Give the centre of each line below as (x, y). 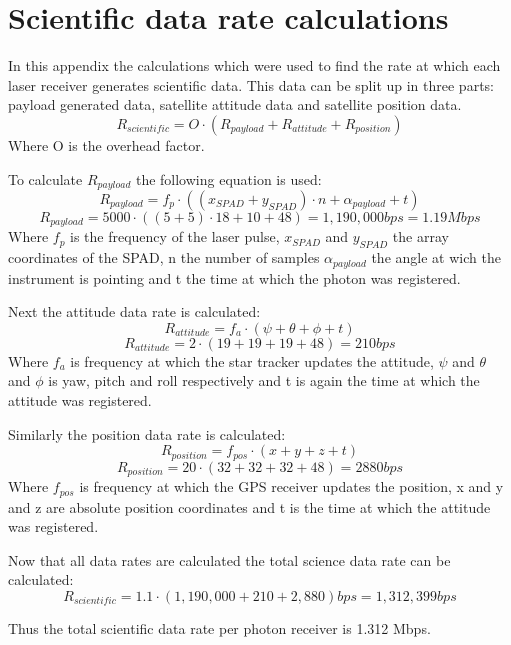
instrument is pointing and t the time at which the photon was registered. (234, 277)
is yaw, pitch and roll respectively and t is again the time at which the (264, 380)
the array (420, 236)
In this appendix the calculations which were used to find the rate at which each (254, 65)
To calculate (45, 178)
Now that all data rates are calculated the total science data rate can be (229, 559)
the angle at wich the (436, 257)
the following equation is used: (228, 178)
